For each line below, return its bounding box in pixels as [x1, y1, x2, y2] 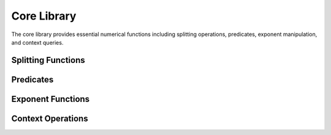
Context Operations [11, 113, 88, 123]
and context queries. [11, 38, 64, 46]
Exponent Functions [11, 93, 90, 104]
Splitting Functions [11, 55, 85, 65]
